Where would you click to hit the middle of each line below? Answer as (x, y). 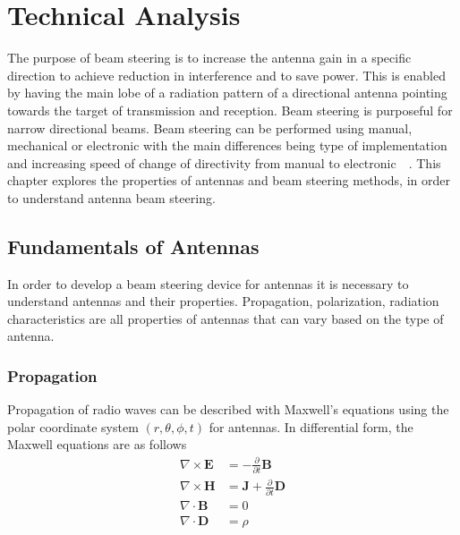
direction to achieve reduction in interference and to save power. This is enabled (227, 75)
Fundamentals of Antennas (133, 246)
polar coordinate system (73, 426)
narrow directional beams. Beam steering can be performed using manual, (210, 127)
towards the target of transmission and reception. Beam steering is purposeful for (230, 110)
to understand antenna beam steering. (111, 197)
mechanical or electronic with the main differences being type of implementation (227, 145)
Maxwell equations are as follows (97, 444)
